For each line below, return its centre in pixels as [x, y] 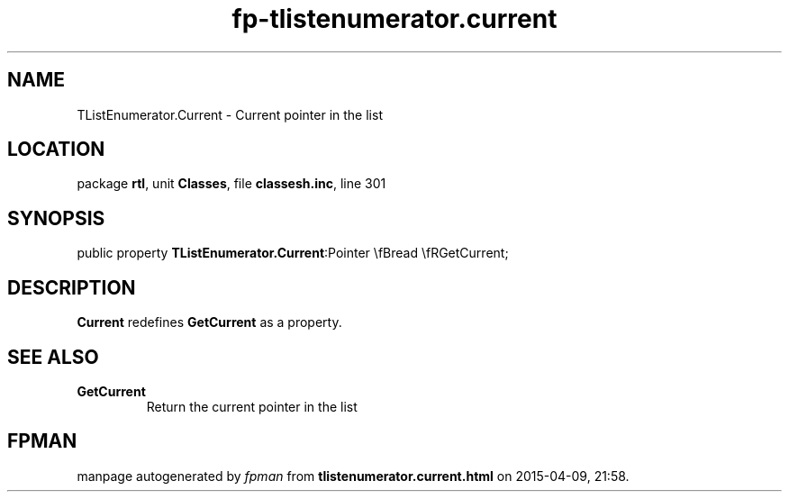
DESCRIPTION [72, 287]
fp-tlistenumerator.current [394, 19]
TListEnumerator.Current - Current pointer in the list [230, 114]
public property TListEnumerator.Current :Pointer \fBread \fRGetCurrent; [293, 253]
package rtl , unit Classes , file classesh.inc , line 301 [231, 184]
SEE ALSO [53, 357]
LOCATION [56, 150]
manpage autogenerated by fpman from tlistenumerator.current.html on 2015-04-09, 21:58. [353, 476]
